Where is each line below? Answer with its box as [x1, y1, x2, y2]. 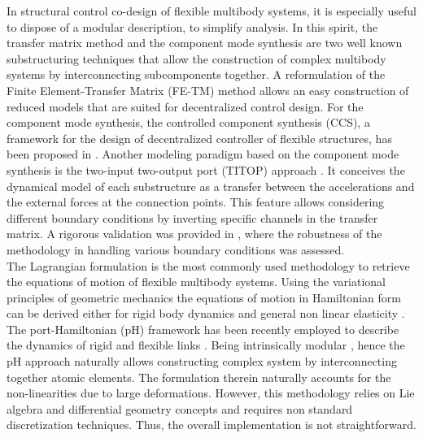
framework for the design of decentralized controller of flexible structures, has [7, 129, 392, 146]
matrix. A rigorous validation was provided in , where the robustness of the [7, 225, 382, 242]
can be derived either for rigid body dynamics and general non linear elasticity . [7, 305, 405, 322]
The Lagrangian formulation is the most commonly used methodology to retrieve [7, 257, 410, 274]
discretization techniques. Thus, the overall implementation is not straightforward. [7, 416, 416, 433]
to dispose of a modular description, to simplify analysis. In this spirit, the [7, 18, 378, 35]
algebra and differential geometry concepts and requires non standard [7, 400, 353, 417]
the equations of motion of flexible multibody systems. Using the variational [7, 273, 386, 290]
